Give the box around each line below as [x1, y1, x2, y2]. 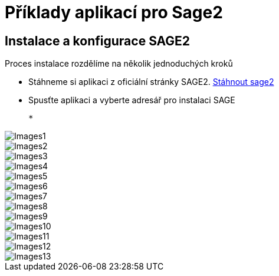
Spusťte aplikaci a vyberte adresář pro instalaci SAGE [28, 95, 235, 106]
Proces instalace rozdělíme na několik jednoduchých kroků [5, 58, 233, 69]
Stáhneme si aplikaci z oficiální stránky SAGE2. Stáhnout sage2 [28, 77, 274, 87]
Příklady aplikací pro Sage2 [5, 2, 223, 22]
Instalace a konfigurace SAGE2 [5, 33, 191, 48]
